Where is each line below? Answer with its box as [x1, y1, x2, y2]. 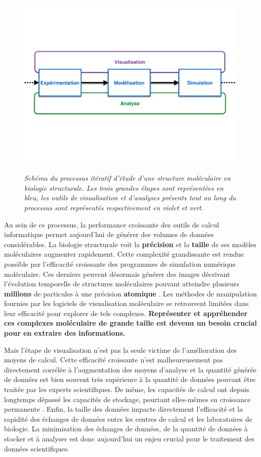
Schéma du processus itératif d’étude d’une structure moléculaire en [24, 173, 231, 183]
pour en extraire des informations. [4, 328, 125, 338]
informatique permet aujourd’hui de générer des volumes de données [4, 229, 214, 240]
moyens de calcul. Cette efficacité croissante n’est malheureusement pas [4, 354, 223, 365]
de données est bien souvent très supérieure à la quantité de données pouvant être [4, 374, 256, 385]
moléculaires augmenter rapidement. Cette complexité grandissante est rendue [4, 249, 244, 259]
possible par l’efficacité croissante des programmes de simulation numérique [4, 258, 236, 269]
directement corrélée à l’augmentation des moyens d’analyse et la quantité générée [4, 364, 256, 374]
